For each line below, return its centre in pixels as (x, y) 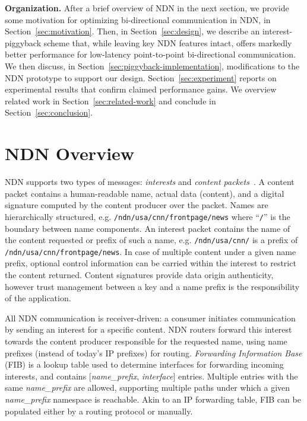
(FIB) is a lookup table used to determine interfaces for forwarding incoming (144, 364)
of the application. (38, 298)
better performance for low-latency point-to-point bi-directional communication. (150, 54)
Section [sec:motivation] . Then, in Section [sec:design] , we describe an (132, 31)
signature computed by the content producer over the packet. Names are (137, 205)
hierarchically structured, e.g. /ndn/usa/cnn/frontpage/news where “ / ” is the (148, 216)
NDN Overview (70, 153)
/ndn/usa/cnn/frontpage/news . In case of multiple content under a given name (151, 251)
